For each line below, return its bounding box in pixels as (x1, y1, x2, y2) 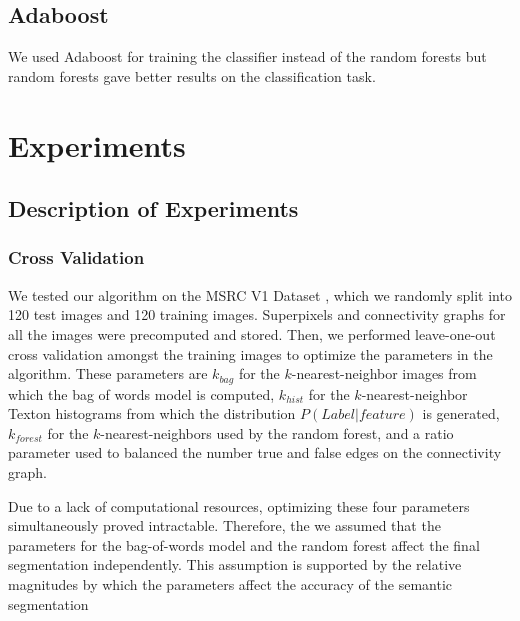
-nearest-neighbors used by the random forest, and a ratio (100, 422, 454, 443)
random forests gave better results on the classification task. (8, 65, 376, 86)
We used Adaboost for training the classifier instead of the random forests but (8, 46, 487, 67)
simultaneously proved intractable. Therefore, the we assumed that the (8, 515, 441, 536)
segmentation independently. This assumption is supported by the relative (8, 554, 462, 575)
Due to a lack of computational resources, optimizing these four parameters (8, 495, 470, 516)
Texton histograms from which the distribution (8, 403, 296, 424)
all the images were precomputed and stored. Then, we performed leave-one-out (8, 323, 496, 344)
